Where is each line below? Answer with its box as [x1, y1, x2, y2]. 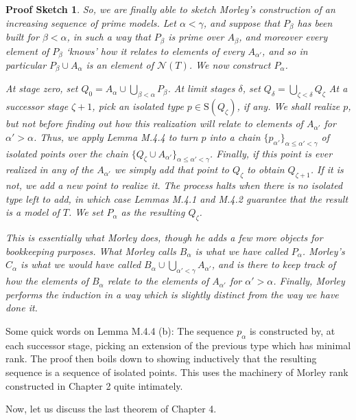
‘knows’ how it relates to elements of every [66, 43, 245, 58]
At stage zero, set [5, 81, 78, 96]
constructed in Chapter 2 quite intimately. [5, 378, 183, 393]
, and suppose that [203, 15, 281, 30]
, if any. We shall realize [237, 99, 340, 113]
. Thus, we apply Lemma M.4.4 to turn [33, 129, 198, 144]
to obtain [247, 162, 285, 177]
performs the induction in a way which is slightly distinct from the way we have [5, 287, 339, 301]
